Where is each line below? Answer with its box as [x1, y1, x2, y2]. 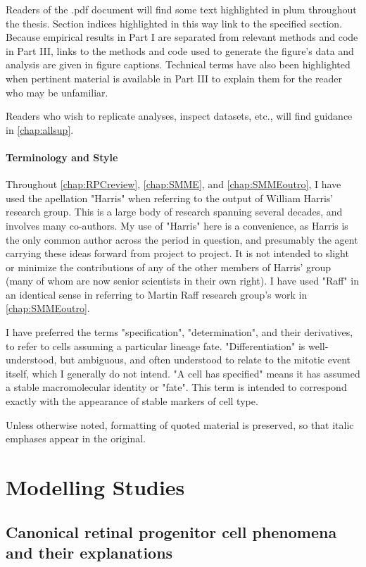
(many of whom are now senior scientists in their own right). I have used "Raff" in [6, 273, 359, 288]
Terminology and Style [6, 149, 118, 164]
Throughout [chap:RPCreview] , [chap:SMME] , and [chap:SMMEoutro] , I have [6, 177, 341, 192]
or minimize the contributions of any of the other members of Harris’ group [6, 259, 332, 274]
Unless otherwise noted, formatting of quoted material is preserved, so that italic [6, 417, 354, 432]
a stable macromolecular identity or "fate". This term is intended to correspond [6, 380, 347, 394]
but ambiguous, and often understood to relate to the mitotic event [60, 352, 351, 367]
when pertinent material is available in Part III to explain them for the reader [6, 70, 343, 85]
